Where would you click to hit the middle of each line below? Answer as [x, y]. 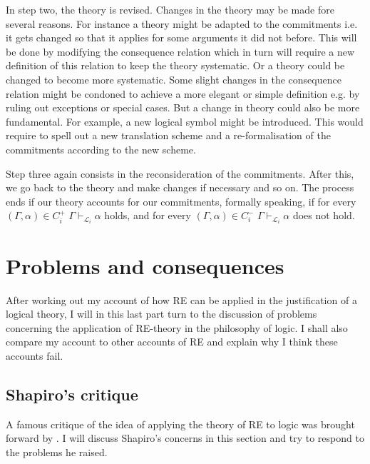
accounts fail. [35, 355]
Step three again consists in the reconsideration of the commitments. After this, [180, 173]
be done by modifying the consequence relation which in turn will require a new [180, 51]
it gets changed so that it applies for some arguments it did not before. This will [181, 37]
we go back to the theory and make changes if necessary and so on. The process [180, 187]
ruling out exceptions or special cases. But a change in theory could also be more [183, 107]
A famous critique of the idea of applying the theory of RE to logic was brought [180, 424]
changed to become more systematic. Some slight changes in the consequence [174, 79]
